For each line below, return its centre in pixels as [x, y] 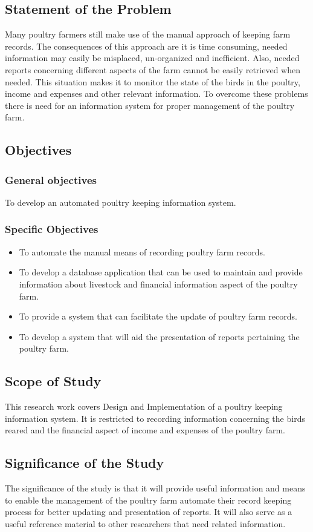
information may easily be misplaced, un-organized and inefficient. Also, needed [152, 58]
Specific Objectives [52, 229]
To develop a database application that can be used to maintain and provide [161, 272]
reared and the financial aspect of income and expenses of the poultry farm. [145, 430]
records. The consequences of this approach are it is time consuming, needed [146, 46]
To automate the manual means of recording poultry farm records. [142, 251]
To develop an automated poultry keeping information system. [121, 202]
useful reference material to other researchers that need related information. [145, 523]
